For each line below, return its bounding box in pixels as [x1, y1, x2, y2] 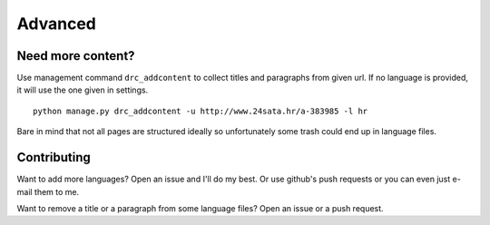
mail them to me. [16, 186, 80, 197]
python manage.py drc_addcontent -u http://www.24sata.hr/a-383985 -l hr [33, 105, 368, 116]
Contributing [16, 150, 91, 165]
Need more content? [16, 48, 135, 64]
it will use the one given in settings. [16, 84, 149, 95]
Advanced [16, 14, 97, 34]
